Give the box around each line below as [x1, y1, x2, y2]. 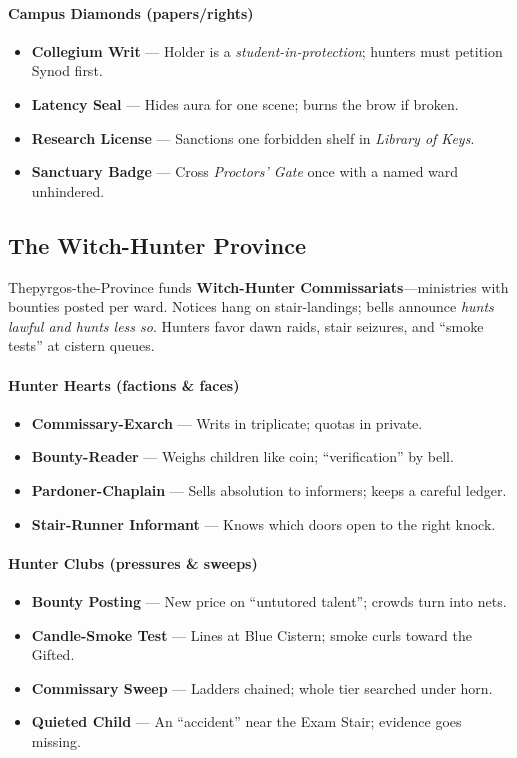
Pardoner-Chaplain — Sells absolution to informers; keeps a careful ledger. [31, 479, 507, 500]
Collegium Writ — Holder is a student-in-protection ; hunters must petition [31, 40, 503, 61]
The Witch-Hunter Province [8, 229, 306, 260]
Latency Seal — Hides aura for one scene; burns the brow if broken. [31, 93, 459, 114]
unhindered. [31, 180, 105, 201]
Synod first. [31, 60, 103, 81]
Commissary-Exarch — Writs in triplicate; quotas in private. [31, 412, 423, 433]
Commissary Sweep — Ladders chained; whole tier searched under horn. [31, 677, 493, 698]
